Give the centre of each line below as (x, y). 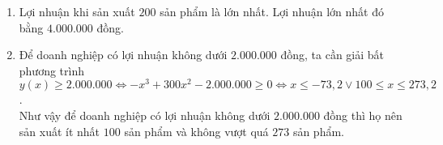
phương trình (51, 70)
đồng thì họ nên (363, 115)
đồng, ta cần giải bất (332, 55)
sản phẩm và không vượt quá (196, 131)
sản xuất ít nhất (60, 131)
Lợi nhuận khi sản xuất (77, 11)
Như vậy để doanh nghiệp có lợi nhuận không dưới (145, 115)
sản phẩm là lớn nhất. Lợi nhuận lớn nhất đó (272, 11)
